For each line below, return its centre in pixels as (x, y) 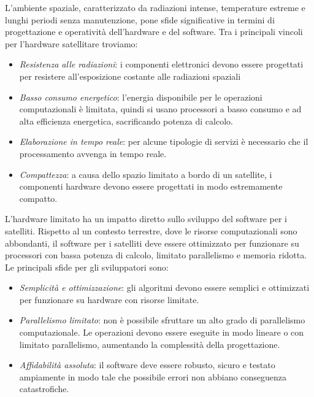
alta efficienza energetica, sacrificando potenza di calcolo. (126, 121)
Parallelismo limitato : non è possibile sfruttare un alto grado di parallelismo (162, 320)
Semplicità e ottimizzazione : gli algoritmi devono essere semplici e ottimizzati (164, 287)
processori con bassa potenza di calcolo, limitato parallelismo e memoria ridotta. (156, 255)
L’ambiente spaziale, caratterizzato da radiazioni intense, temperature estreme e (155, 7)
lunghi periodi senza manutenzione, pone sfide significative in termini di (140, 19)
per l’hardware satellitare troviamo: (71, 43)
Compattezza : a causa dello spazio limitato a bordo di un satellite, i (146, 174)
